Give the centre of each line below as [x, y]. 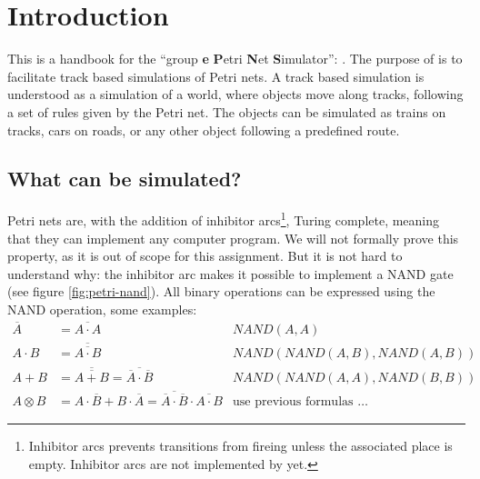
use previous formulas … [300, 402]
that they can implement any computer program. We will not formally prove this [233, 238]
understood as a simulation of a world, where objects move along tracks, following [235, 94]
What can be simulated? [125, 179]
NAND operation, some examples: [102, 309]
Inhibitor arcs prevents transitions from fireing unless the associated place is [240, 446]
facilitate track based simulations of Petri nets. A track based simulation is [216, 76]
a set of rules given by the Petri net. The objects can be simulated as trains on [227, 111]
